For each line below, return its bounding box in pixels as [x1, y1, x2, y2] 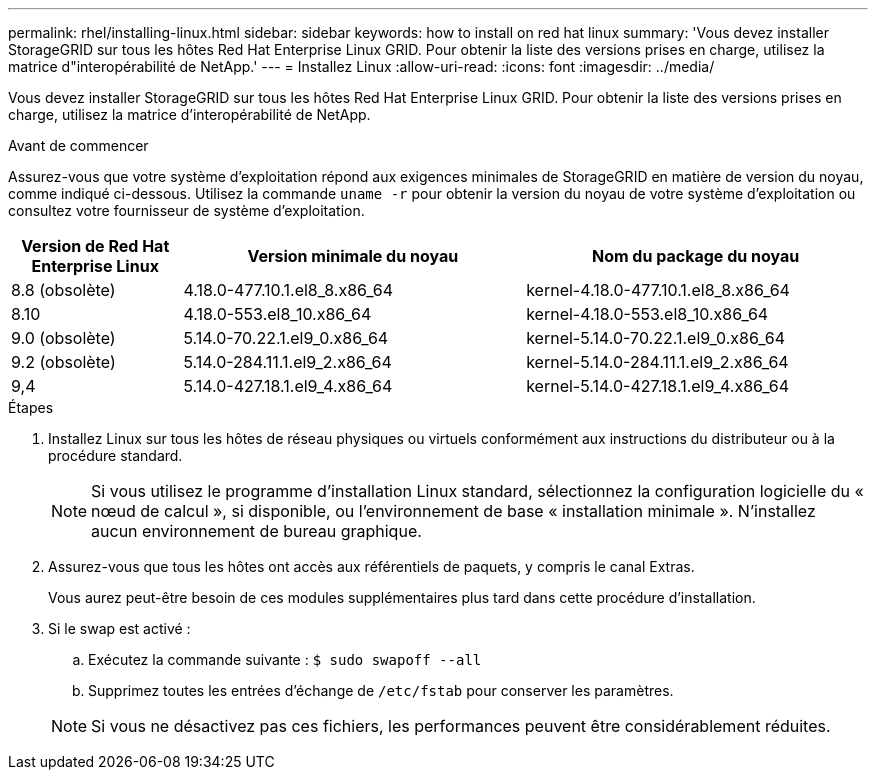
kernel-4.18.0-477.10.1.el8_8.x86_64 [526, 280, 790, 300]
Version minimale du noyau [247, 246, 459, 266]
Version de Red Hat [21, 236, 170, 256]
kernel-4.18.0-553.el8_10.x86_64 [526, 304, 769, 324]
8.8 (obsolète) [11, 280, 116, 300]
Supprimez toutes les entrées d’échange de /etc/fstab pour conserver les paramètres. [88, 682, 674, 699]
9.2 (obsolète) [11, 352, 116, 372]
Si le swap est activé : [48, 620, 191, 637]
